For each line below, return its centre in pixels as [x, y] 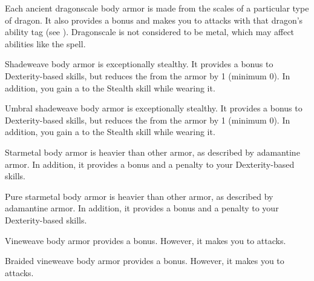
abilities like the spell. [45, 43]
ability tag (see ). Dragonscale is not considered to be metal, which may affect [150, 32]
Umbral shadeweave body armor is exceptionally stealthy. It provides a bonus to [154, 108]
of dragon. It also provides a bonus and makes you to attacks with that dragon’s [154, 20]
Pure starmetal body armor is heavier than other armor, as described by [139, 196]
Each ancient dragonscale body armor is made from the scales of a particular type [157, 8]
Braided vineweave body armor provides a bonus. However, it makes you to [145, 261]
